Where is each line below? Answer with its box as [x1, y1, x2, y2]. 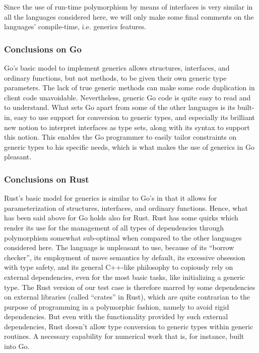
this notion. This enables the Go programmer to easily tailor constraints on [4, 132, 237, 142]
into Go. [4, 341, 30, 351]
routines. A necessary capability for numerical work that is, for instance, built [4, 331, 244, 341]
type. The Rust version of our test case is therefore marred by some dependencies [4, 281, 255, 292]
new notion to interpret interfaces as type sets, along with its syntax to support [4, 122, 250, 132]
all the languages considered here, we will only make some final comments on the [4, 11, 254, 22]
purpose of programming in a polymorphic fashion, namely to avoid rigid [4, 301, 229, 312]
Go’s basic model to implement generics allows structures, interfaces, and [4, 63, 230, 73]
